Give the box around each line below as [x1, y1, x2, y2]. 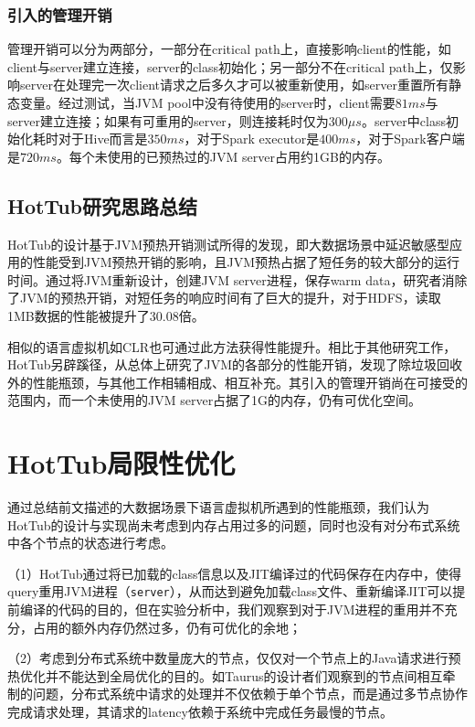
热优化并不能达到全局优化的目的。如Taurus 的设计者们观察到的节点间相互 [7, 666, 443, 685]
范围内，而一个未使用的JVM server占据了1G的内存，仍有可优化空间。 [7, 390, 422, 410]
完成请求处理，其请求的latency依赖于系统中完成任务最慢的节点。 [7, 702, 393, 722]
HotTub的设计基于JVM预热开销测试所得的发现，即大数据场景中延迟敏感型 [7, 234, 449, 253]
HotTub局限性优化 [7, 444, 236, 482]
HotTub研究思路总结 [7, 191, 197, 219]
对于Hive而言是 [58, 129, 148, 148]
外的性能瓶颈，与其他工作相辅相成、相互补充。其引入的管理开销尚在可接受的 [7, 372, 468, 391]
